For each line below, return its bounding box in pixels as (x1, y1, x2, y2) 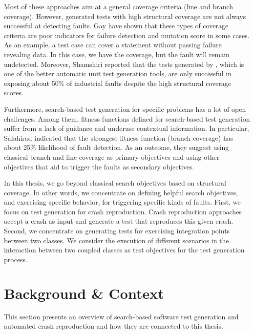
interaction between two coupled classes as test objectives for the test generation (4, 245, 245, 255)
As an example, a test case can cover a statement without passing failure (4, 40, 222, 50)
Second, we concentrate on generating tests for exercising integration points (4, 226, 230, 236)
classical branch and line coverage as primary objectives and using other (4, 151, 220, 162)
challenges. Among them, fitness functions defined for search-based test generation (4, 113, 250, 124)
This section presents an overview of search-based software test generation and (4, 311, 239, 321)
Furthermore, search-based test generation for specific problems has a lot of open (4, 104, 246, 114)
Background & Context (4, 283, 164, 303)
